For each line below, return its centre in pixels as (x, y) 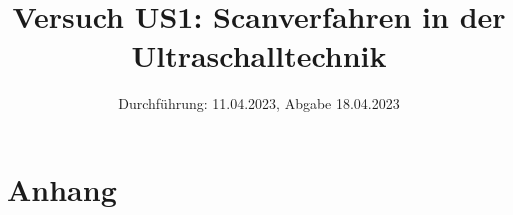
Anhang (62, 188)
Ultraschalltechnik (259, 55)
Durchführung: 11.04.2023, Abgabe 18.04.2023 (259, 103)
